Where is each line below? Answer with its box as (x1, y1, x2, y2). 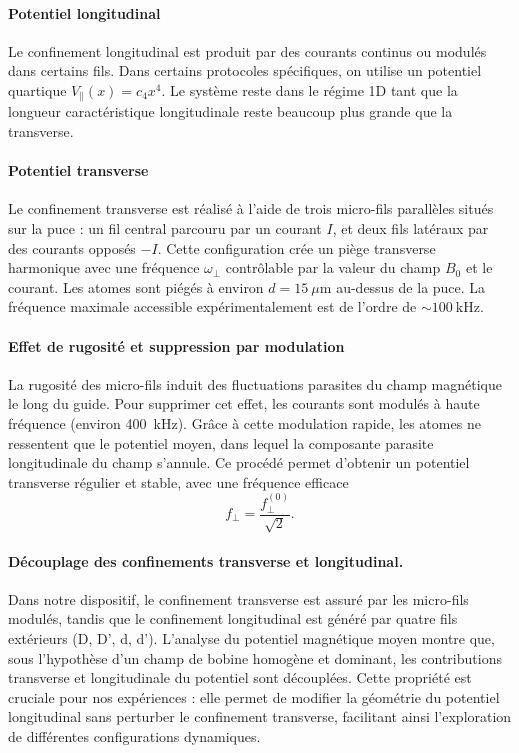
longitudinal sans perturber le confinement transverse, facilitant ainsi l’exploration (8, 706, 512, 727)
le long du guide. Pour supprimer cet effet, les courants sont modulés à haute (8, 393, 480, 414)
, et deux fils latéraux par (332, 218, 489, 239)
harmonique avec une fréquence (8, 257, 200, 278)
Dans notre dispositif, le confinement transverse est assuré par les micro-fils (8, 588, 469, 609)
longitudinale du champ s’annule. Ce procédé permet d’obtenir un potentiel (8, 452, 470, 473)
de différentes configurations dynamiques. (8, 725, 261, 746)
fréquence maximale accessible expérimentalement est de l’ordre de (8, 296, 417, 317)
